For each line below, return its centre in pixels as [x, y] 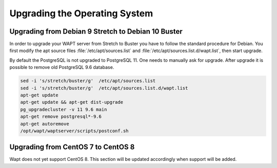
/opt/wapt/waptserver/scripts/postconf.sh [74, 131]
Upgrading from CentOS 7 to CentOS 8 [72, 147]
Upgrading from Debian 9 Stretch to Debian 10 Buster [96, 31]
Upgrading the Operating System [81, 13]
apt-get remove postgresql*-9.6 [61, 117]
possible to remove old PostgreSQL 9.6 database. [62, 67]
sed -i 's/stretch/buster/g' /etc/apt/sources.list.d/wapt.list [104, 88]
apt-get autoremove [45, 124]
